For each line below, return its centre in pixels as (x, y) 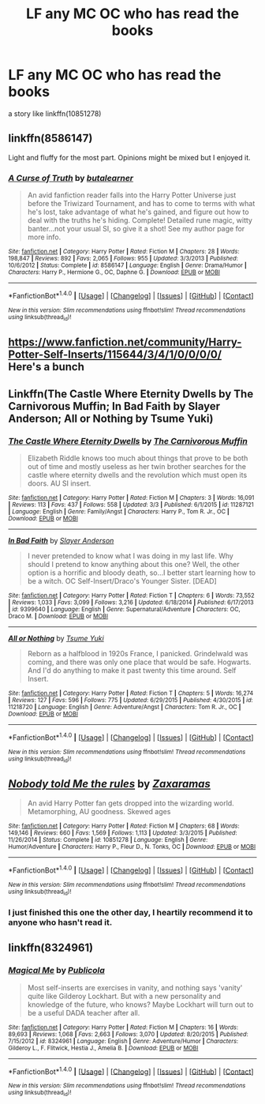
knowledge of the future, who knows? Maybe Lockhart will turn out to (140, 1004)
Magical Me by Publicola (56, 971)
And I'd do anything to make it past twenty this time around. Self (132, 670)
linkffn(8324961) (51, 948)
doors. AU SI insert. (59, 483)
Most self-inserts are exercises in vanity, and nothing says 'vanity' (135, 987)
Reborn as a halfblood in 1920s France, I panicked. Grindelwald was (138, 654)
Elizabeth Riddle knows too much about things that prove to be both (138, 458)
